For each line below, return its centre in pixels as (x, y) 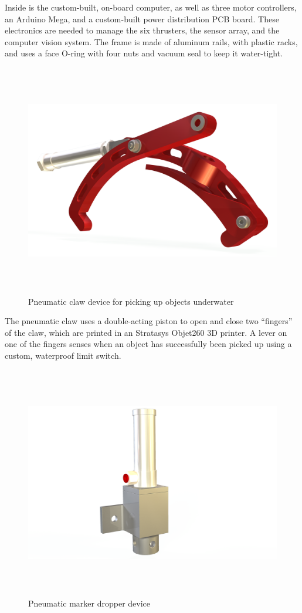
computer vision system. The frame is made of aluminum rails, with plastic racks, (151, 41)
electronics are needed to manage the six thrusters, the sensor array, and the (142, 30)
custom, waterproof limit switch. (63, 355)
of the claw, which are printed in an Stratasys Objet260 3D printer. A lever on (146, 332)
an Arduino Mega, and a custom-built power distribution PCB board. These (142, 18)
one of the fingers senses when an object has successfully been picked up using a (148, 344)
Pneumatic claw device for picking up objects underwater (131, 301)
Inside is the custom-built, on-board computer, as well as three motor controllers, (151, 7)
